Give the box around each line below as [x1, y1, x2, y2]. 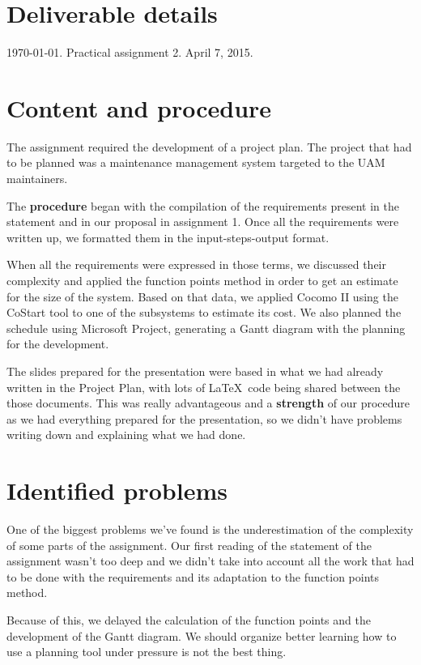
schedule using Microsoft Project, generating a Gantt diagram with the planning [6, 319, 406, 336]
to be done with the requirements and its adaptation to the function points [6, 568, 380, 585]
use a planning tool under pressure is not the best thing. [6, 643, 287, 660]
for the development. [6, 335, 109, 352]
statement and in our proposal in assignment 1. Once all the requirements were [6, 213, 399, 230]
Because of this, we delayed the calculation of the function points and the [6, 612, 371, 629]
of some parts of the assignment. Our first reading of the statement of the [6, 536, 372, 553]
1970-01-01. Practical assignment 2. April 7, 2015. [6, 44, 253, 61]
